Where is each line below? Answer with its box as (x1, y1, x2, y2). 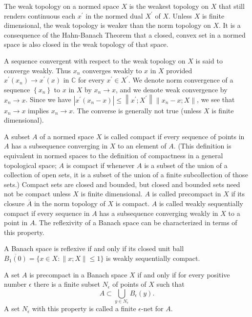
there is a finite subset (34, 279, 100, 289)
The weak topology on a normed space (4, 1, 119, 11)
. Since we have (25, 94, 71, 105)
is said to (195, 55, 223, 65)
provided (166, 65, 192, 75)
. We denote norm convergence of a (128, 75, 233, 85)
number (4, 279, 27, 289)
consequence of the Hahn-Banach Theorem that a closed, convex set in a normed (4, 29, 246, 40)
